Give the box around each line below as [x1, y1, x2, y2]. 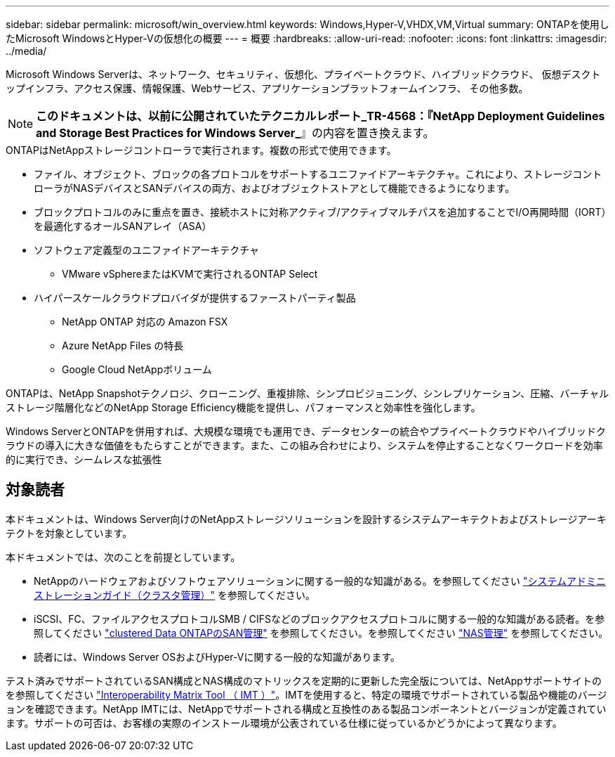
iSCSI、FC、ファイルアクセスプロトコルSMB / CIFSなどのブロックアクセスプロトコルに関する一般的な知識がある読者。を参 [34, 612, 605, 625]
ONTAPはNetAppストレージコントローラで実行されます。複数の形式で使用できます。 [6, 144, 397, 156]
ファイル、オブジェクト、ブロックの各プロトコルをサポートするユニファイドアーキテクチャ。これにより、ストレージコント [34, 168, 602, 180]
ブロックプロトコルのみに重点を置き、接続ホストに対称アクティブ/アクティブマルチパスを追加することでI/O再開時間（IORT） [34, 206, 607, 218]
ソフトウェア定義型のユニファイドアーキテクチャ [34, 244, 260, 256]
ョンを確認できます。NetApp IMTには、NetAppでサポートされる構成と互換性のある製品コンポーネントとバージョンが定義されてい [6, 702, 607, 715]
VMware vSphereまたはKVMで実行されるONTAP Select [62, 268, 318, 280]
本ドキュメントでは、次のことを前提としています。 [6, 550, 241, 563]
